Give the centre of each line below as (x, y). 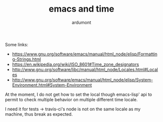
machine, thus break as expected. (39, 114)
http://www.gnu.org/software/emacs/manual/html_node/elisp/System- (82, 80)
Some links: (16, 44)
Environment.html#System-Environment (52, 85)
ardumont (81, 22)
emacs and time (81, 9)
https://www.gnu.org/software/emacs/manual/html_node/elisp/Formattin (85, 54)
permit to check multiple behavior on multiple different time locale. (71, 99)
